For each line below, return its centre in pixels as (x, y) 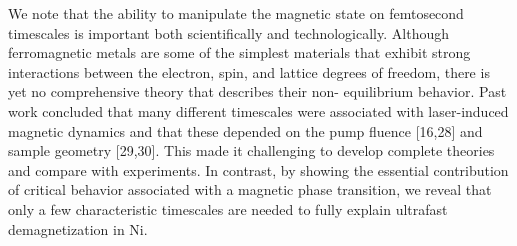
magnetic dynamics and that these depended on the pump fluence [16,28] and (245, 130)
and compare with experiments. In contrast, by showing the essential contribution (258, 169)
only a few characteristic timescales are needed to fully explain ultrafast (228, 208)
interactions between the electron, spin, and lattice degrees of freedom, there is (249, 71)
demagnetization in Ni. (78, 228)
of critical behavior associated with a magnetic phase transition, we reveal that (250, 189)
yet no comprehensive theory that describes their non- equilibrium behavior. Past (257, 91)
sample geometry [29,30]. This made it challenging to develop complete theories (251, 150)
